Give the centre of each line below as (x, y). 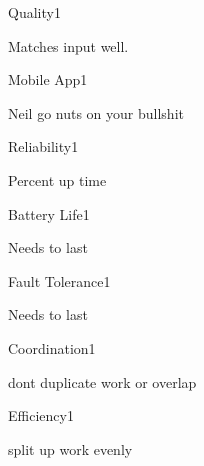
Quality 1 (34, 12)
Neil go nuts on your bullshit (96, 112)
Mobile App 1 (48, 79)
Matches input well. (68, 45)
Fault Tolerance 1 (59, 280)
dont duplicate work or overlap (102, 381)
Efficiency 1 (41, 415)
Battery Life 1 (49, 213)
